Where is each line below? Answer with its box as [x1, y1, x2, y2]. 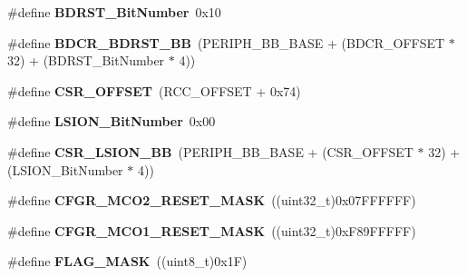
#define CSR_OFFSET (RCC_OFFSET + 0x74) [7, 81, 301, 100]
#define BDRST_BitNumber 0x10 [7, 3, 221, 21]
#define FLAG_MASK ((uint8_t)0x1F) [7, 252, 248, 271]
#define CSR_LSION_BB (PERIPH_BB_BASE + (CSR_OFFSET [7, 142, 413, 161]
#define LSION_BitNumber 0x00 [7, 112, 216, 131]
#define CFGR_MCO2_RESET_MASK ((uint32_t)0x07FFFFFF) [7, 191, 416, 210]
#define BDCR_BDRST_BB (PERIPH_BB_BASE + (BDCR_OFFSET [7, 33, 445, 52]
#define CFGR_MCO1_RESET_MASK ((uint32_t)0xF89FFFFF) [7, 221, 416, 240]
